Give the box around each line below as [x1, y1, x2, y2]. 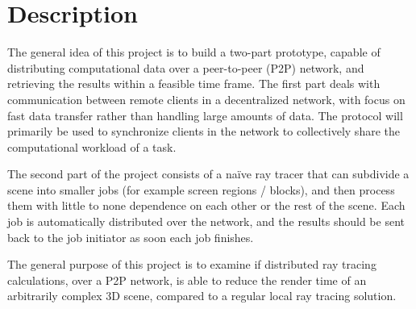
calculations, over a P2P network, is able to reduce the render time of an [7, 271, 367, 288]
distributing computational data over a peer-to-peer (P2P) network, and [7, 59, 364, 76]
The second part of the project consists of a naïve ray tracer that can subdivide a [7, 165, 410, 182]
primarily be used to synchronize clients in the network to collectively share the [7, 123, 400, 140]
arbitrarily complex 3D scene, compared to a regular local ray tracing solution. [7, 287, 397, 304]
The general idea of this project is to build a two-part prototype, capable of [7, 44, 381, 61]
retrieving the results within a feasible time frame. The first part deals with [7, 75, 381, 92]
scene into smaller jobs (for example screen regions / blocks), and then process [7, 181, 395, 198]
